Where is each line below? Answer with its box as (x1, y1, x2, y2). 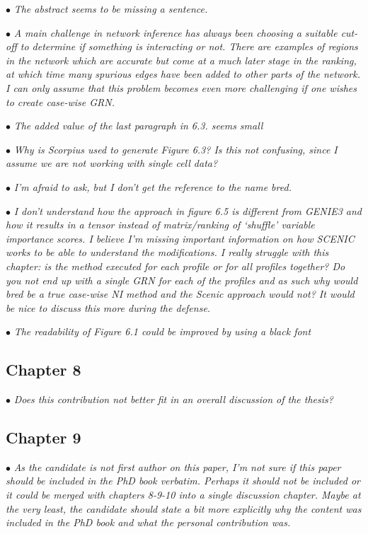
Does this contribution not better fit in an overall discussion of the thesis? (13, 392, 333, 407)
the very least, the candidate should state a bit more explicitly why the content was (6, 501, 362, 516)
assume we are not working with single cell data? (6, 156, 218, 170)
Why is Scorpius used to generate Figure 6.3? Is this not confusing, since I (13, 141, 338, 156)
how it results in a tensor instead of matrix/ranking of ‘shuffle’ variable (6, 217, 315, 232)
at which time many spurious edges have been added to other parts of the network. (6, 66, 360, 81)
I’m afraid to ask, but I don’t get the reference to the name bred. (13, 179, 292, 194)
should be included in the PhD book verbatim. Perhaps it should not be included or (6, 473, 361, 488)
